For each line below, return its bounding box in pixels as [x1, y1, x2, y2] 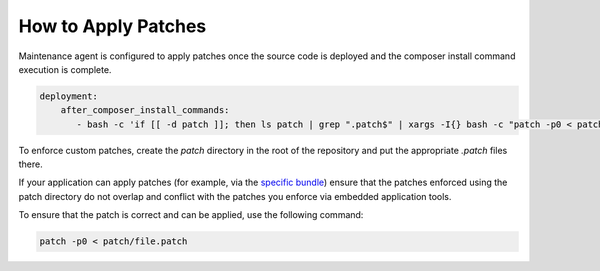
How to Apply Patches [18, 15, 207, 37]
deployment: [39, 90, 99, 102]
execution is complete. [18, 63, 112, 75]
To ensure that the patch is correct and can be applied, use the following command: [18, 209, 364, 221]
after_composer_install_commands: [60, 105, 230, 116]
